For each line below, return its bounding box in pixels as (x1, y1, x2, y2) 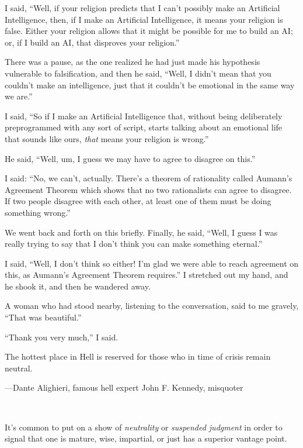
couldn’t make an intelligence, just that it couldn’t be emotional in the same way (5, 78, 295, 91)
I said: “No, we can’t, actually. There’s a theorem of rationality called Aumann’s (5, 172, 292, 184)
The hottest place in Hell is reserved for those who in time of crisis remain (5, 350, 271, 363)
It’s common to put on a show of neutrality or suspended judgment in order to (5, 421, 283, 433)
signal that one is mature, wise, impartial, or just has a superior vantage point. (5, 432, 287, 444)
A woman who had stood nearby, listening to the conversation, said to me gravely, (5, 299, 299, 312)
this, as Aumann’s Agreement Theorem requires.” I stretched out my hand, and (5, 268, 288, 281)
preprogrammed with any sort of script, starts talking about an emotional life (5, 121, 283, 133)
